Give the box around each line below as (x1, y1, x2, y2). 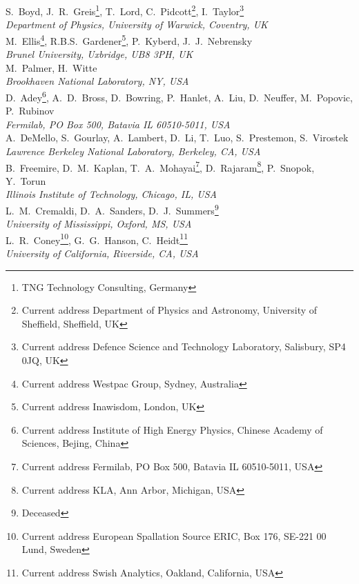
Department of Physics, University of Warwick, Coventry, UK (6, 17, 268, 32)
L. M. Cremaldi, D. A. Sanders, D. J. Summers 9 (6, 201, 219, 217)
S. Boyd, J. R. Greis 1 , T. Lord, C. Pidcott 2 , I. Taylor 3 (6, 2, 244, 18)
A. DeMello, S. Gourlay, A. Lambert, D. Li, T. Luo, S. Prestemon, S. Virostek (6, 130, 349, 145)
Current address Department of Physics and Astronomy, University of (21, 303, 318, 317)
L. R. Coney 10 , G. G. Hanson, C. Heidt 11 (6, 230, 188, 247)
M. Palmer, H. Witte (6, 60, 97, 74)
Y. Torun (6, 173, 46, 188)
